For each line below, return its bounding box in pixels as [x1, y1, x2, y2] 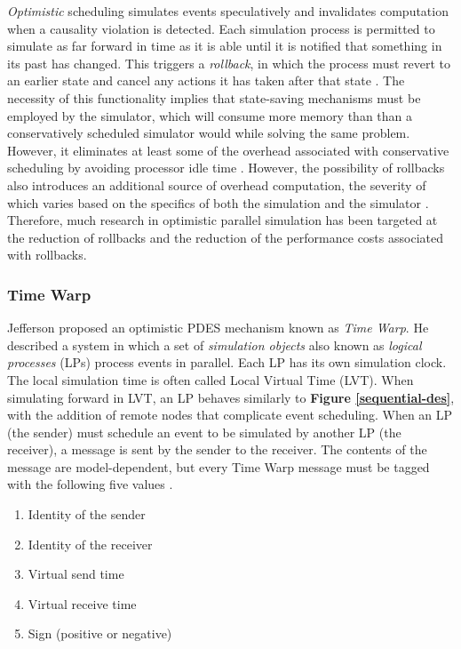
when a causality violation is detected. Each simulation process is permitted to [7, 19, 435, 37]
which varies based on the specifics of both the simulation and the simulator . [7, 193, 429, 212]
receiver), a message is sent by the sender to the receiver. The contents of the [7, 440, 427, 459]
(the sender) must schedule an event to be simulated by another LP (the [7, 422, 401, 441]
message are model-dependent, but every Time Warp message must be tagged [7, 457, 430, 476]
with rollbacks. [7, 245, 87, 264]
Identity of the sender [28, 505, 146, 524]
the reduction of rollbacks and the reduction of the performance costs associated [7, 228, 443, 246]
